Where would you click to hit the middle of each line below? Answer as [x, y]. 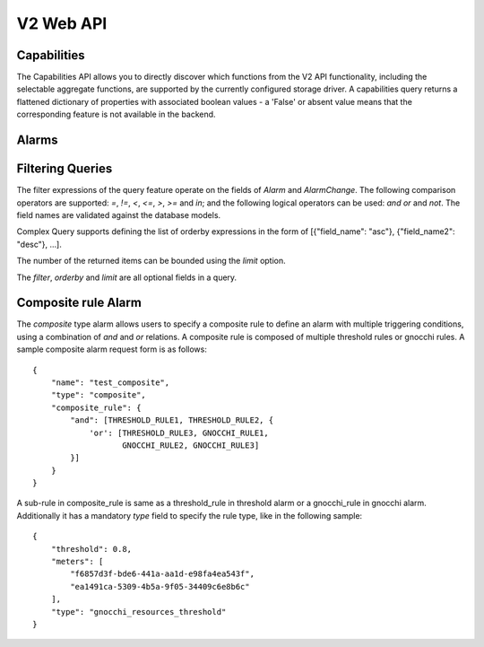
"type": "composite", [99, 395]
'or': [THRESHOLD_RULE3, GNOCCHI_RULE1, [179, 433]
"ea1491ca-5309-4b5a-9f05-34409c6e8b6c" [160, 586]
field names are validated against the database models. [119, 214]
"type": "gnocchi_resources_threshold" [138, 612]
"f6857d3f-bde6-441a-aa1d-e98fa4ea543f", [163, 574]
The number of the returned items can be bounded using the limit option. [151, 261]
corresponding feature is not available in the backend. [116, 114]
